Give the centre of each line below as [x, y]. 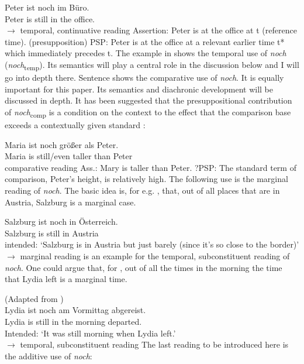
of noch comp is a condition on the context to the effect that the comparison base [148, 112]
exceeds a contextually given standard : [75, 125]
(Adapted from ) [34, 298]
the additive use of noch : [49, 356]
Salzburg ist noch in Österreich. [61, 222]
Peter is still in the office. [50, 18]
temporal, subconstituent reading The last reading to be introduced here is [154, 344]
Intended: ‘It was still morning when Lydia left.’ [90, 333]
